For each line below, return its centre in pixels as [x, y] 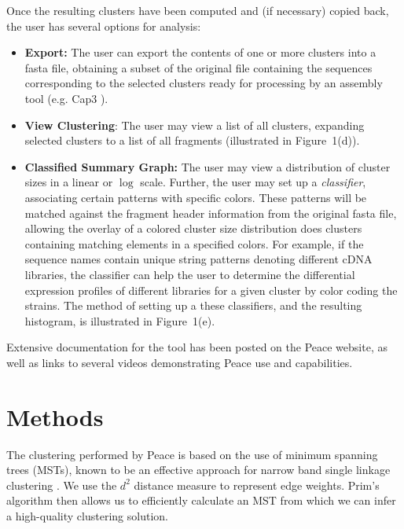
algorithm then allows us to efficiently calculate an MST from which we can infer [201, 500]
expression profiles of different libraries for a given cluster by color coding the [211, 290]
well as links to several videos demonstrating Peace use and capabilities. [180, 362]
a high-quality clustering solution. [87, 515]
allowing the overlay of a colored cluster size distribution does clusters [193, 228]
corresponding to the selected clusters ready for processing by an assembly [204, 83]
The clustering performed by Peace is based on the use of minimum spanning [192, 454]
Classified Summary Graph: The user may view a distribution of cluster [208, 166]
